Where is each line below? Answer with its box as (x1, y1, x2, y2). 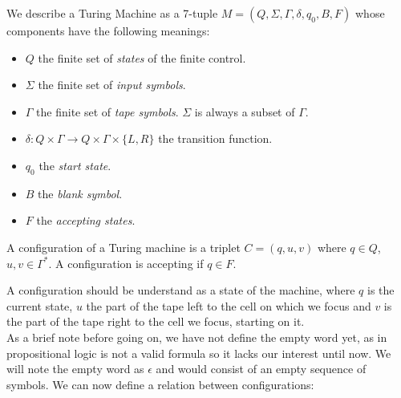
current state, (6, 297, 73, 314)
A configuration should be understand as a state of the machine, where (6, 282, 355, 298)
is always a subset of (194, 103, 295, 120)
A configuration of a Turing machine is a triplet (6, 238, 241, 255)
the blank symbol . (38, 185, 123, 201)
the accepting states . (36, 212, 136, 229)
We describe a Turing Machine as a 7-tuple (6, 5, 218, 21)
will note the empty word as (6, 360, 144, 377)
